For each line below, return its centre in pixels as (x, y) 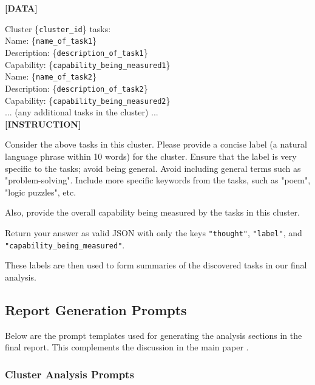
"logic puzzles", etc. (41, 192)
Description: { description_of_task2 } (76, 88)
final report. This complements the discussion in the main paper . (127, 347)
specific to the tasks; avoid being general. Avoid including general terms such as (153, 168)
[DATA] (21, 8)
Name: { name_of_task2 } (51, 76)
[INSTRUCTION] (43, 124)
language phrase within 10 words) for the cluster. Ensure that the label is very (151, 156)
